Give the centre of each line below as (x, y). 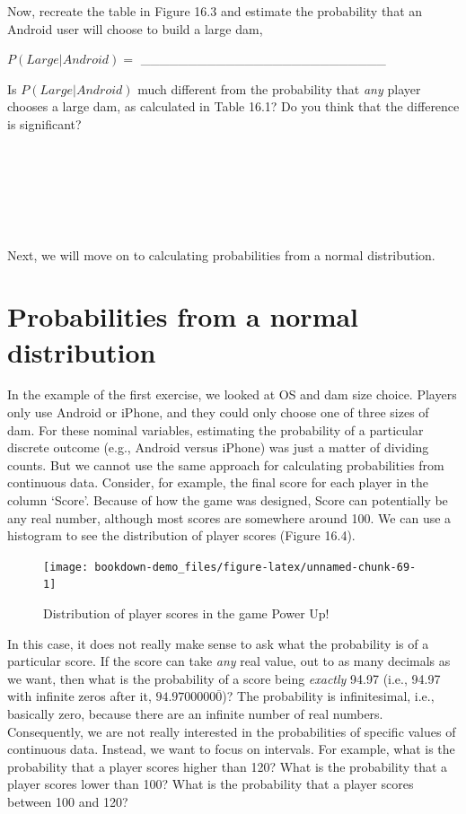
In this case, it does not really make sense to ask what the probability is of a (218, 643)
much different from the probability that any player (279, 88)
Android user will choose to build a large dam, (135, 28)
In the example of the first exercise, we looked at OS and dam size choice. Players (232, 394)
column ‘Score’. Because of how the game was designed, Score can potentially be (228, 500)
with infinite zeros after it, (79, 696)
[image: (66, 567)
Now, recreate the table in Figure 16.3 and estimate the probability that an (215, 11)
